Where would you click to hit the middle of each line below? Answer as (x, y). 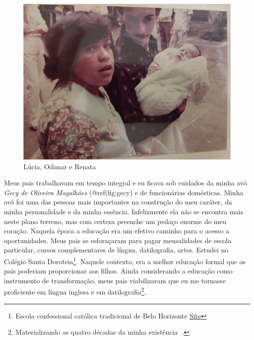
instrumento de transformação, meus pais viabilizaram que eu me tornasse (115, 280)
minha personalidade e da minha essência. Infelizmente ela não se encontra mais (124, 211)
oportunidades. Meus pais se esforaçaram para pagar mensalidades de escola (118, 240)
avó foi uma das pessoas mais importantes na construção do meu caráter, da (118, 202)
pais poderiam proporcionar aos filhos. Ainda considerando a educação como (118, 271)
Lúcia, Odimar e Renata (60, 166)
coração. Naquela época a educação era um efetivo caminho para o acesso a (117, 231)
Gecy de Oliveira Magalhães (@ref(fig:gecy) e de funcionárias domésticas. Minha (124, 192)
